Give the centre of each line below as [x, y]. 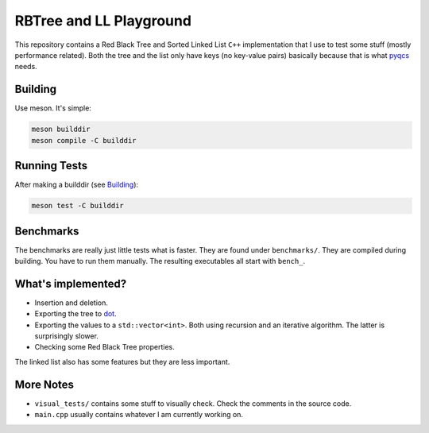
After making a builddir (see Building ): [77, 185]
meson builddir [61, 130]
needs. [26, 67]
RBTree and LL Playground [103, 21]
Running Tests [51, 166]
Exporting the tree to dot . [75, 314]
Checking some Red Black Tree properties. [104, 347]
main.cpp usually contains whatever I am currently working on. [139, 415]
